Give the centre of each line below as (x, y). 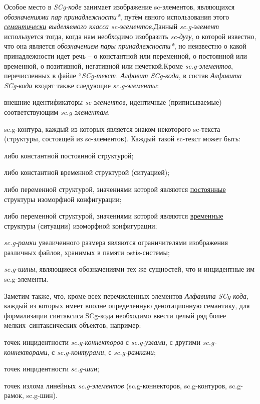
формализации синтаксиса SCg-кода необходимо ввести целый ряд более (115, 315)
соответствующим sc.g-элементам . (57, 112)
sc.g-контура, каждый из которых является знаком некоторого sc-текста (112, 129)
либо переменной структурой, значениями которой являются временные (114, 216)
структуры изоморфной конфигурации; (63, 199)
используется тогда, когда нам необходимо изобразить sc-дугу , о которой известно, (130, 36)
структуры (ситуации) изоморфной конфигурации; (81, 225)
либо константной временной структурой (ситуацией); (87, 172)
